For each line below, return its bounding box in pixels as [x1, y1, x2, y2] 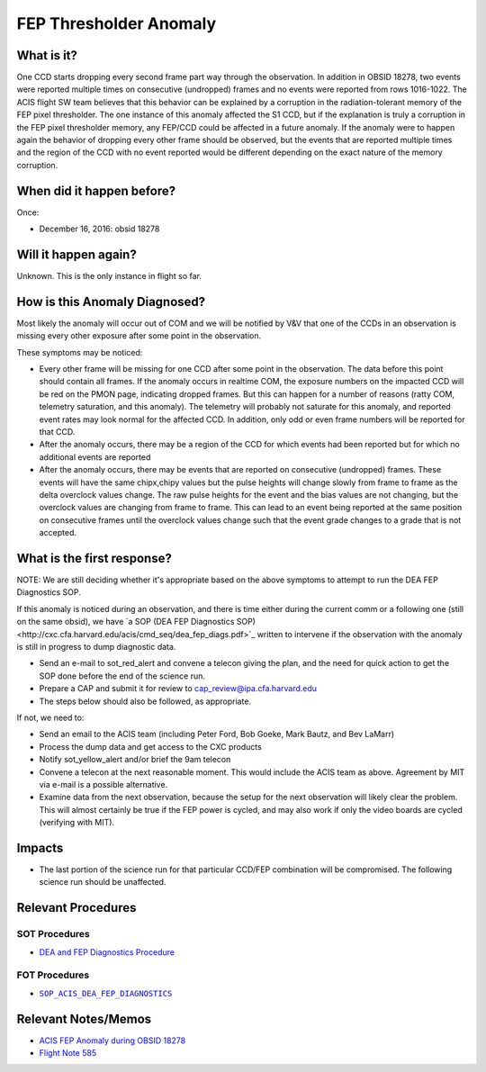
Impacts [16, 840, 64, 855]
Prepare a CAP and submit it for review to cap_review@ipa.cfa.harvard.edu [39, 683, 318, 694]
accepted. [39, 527, 76, 538]
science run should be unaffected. [39, 877, 166, 887]
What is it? [16, 48, 78, 63]
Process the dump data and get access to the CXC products [39, 741, 263, 752]
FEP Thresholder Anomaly [16, 14, 217, 33]
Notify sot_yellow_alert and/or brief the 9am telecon [39, 754, 231, 765]
